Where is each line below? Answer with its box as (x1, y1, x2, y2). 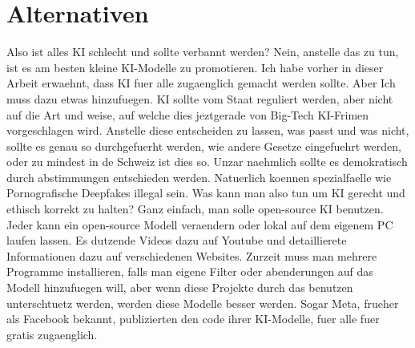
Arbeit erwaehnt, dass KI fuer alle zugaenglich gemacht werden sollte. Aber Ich (6, 75, 396, 91)
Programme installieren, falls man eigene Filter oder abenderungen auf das (6, 263, 373, 280)
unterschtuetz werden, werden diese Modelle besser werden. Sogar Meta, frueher (6, 294, 399, 311)
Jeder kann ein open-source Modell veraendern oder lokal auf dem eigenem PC (6, 216, 393, 233)
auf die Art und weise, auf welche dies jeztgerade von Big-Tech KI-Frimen (6, 106, 369, 123)
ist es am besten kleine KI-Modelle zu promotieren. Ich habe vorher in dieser (6, 59, 384, 75)
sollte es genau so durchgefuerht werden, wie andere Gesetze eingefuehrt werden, (6, 137, 401, 154)
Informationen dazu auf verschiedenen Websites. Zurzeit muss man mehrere (6, 247, 377, 264)
